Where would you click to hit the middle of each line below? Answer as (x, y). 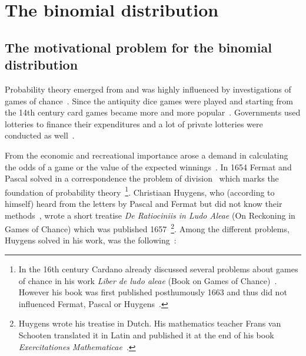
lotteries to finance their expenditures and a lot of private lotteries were (134, 123)
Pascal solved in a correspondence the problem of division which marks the (142, 178)
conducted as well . (40, 135)
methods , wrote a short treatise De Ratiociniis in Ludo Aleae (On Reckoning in (150, 215)
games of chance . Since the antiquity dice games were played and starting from (149, 100)
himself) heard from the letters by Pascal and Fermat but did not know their (144, 203)
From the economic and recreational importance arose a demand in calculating (147, 155)
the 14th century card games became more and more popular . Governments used (153, 112)
